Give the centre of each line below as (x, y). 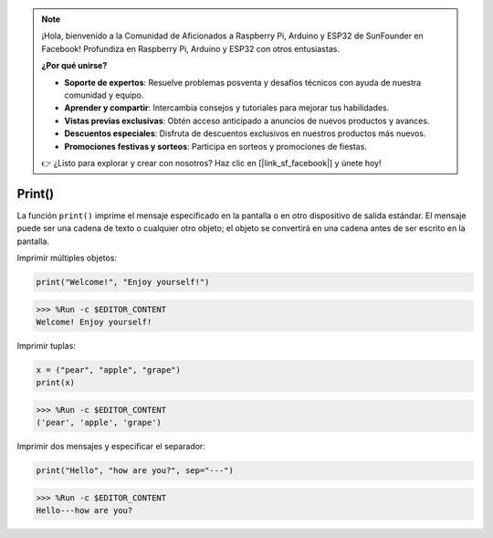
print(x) (56, 383)
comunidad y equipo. (104, 95)
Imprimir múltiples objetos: (67, 258)
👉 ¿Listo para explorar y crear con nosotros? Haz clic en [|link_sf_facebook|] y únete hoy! (211, 163)
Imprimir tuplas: (47, 345)
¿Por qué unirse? (74, 66)
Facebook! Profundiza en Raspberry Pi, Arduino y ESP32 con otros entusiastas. (190, 48)
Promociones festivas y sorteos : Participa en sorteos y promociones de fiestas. (215, 146)
